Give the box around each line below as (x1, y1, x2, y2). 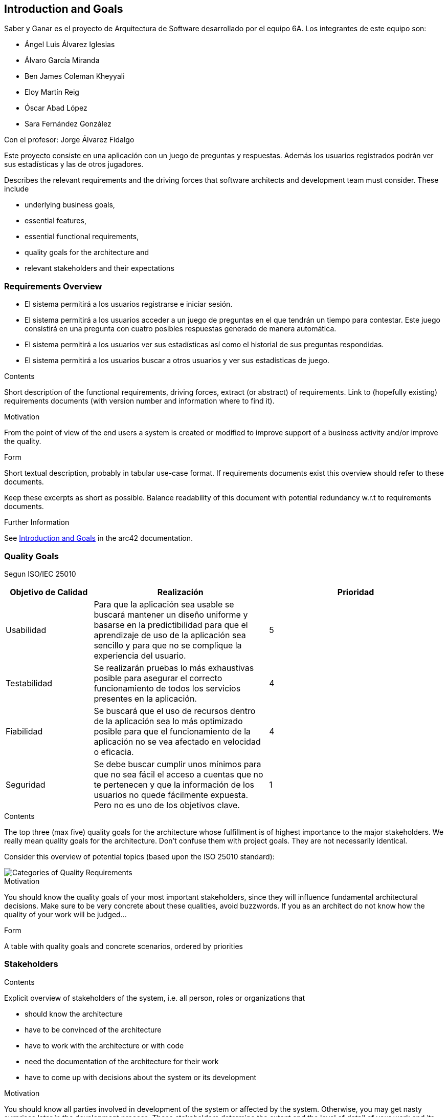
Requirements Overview (4, 281, 102, 291)
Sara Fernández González (25, 119, 111, 129)
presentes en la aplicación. (94, 693, 197, 704)
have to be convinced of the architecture (25, 1025, 162, 1034)
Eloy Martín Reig (25, 88, 79, 97)
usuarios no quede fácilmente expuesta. (94, 789, 248, 800)
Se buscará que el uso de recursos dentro (94, 705, 256, 716)
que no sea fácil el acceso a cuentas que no (94, 769, 263, 779)
